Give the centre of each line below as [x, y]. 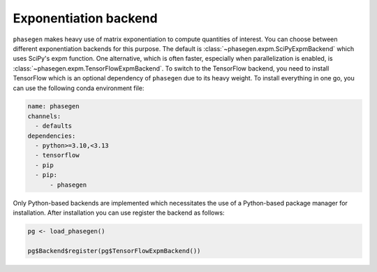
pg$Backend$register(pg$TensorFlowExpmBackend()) [114, 251]
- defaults [54, 126]
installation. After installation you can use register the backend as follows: [119, 213]
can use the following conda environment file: [79, 88]
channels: [44, 116]
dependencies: [52, 136]
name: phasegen [53, 106]
